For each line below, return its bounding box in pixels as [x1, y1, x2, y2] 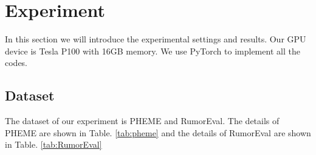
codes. [5, 56, 28, 69]
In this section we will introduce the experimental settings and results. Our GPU [5, 33, 306, 45]
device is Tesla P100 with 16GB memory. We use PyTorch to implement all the [5, 44, 300, 57]
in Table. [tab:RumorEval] [5, 138, 102, 151]
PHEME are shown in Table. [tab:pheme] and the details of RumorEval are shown [5, 126, 311, 139]
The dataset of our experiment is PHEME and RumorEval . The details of [5, 114, 280, 127]
